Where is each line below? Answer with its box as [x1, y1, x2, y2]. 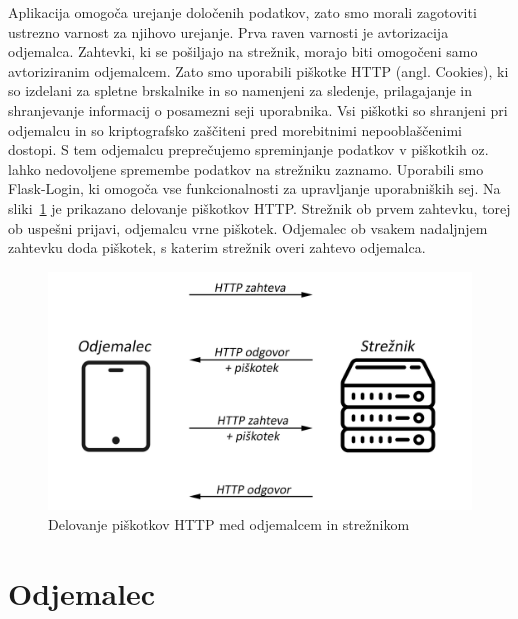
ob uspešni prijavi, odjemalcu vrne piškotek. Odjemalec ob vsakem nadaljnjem [8, 217, 488, 238]
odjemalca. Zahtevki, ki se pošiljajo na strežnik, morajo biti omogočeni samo [8, 41, 478, 62]
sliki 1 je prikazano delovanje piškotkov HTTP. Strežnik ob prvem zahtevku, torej [8, 197, 511, 218]
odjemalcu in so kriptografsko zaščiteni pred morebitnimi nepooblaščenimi [8, 119, 462, 140]
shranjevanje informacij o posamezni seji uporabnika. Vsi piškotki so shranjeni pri [8, 99, 508, 120]
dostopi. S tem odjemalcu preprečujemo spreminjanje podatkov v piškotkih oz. [8, 139, 489, 160]
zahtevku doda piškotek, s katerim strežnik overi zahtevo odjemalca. [8, 237, 426, 258]
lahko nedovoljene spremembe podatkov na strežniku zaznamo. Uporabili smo [8, 158, 484, 179]
